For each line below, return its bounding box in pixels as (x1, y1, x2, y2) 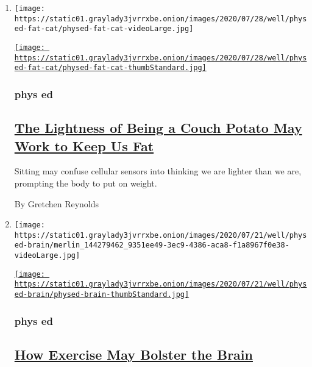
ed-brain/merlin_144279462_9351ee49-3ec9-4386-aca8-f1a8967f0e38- (14, 241, 289, 250)
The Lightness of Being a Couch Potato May (14, 118, 302, 137)
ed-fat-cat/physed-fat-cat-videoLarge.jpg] (14, 24, 194, 34)
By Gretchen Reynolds (14, 197, 99, 210)
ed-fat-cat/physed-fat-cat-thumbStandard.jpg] (14, 63, 207, 73)
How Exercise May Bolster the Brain (14, 344, 253, 363)
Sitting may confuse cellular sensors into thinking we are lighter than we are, (14, 165, 302, 177)
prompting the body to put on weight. (14, 176, 157, 189)
